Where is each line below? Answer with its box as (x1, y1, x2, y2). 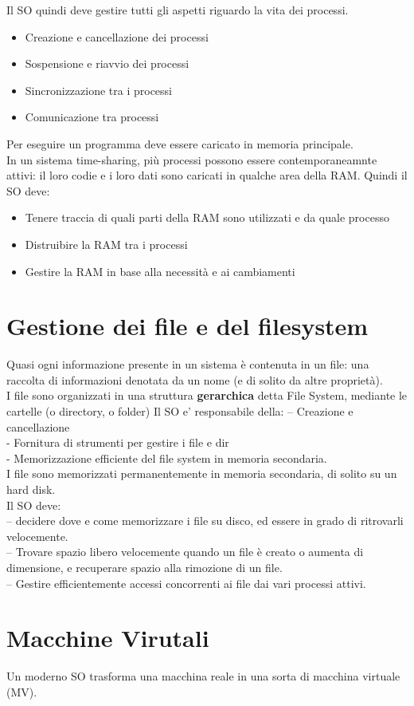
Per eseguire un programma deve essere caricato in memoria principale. (6, 135, 353, 152)
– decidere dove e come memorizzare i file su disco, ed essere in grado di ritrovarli (6, 512, 404, 529)
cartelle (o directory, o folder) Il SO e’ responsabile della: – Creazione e (6, 403, 353, 420)
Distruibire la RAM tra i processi (25, 235, 188, 252)
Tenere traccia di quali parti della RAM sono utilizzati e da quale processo (25, 209, 389, 226)
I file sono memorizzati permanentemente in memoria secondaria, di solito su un (6, 465, 397, 482)
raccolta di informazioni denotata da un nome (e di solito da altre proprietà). (6, 371, 383, 388)
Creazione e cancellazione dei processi (25, 28, 209, 45)
